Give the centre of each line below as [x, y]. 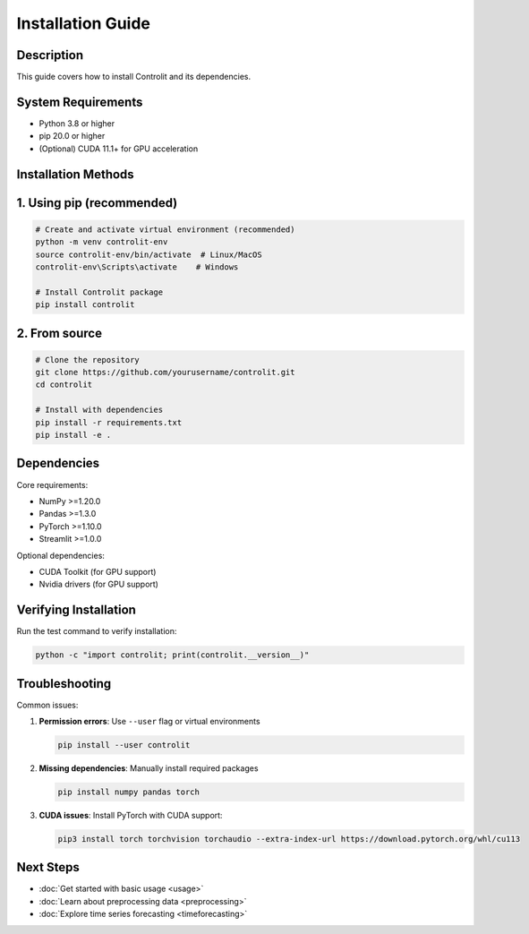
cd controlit [64, 385]
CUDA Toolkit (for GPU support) [98, 571]
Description [50, 55]
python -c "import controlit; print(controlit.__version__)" [172, 655]
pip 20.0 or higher [72, 136]
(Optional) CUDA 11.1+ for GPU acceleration [119, 149]
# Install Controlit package [99, 292]
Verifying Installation [76, 610]
